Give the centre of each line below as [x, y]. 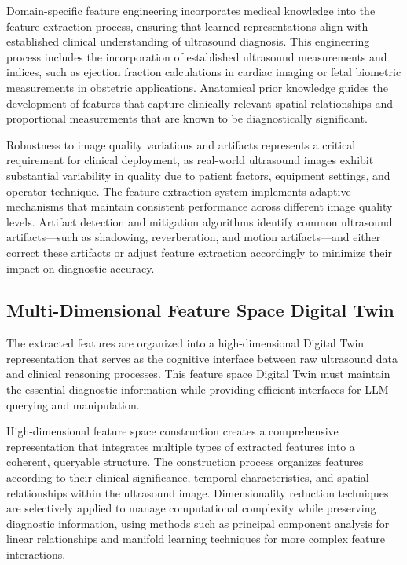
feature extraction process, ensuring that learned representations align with [187, 26]
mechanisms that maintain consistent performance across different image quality [200, 206]
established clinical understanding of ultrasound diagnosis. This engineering [188, 41]
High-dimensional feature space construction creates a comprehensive [172, 431]
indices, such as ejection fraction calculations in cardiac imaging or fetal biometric [204, 72]
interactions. [36, 554]
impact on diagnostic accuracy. [81, 268]
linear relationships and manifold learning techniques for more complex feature [196, 539]
